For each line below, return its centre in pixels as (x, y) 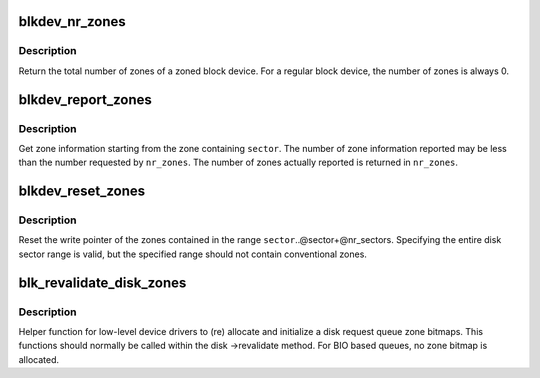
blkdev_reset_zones (81, 191)
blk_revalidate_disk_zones (102, 282)
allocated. (39, 359)
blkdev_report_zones (85, 99)
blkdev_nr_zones (72, 21)
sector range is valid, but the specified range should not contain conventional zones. (192, 254)
